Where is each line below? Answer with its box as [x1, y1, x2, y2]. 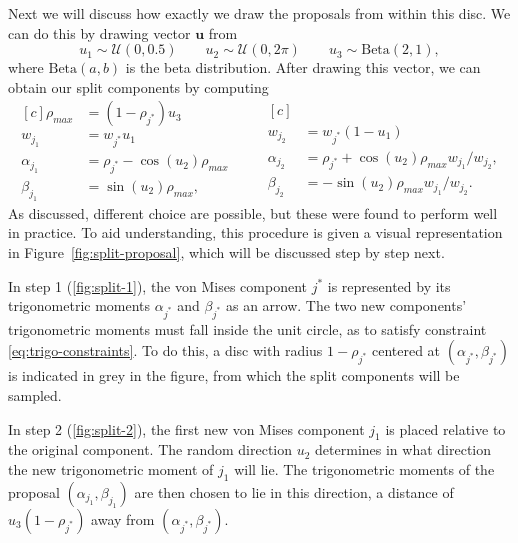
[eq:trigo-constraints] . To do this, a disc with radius [8, 340, 323, 361]
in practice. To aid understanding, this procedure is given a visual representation [8, 222, 503, 243]
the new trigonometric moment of [8, 459, 214, 480]
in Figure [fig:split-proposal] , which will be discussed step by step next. [8, 241, 445, 262]
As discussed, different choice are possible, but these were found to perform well [8, 202, 498, 223]
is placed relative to [385, 418, 506, 439]
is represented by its [327, 275, 451, 296]
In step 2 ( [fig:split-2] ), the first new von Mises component [8, 418, 365, 439]
